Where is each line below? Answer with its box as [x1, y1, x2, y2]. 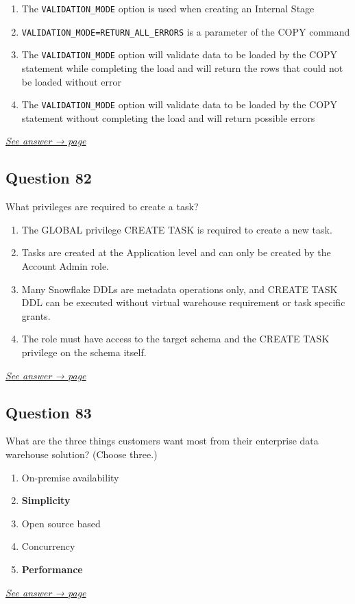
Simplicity [21, 493, 71, 507]
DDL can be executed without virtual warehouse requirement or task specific [21, 295, 345, 310]
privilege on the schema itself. [21, 344, 147, 359]
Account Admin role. [21, 258, 110, 273]
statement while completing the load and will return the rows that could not [21, 60, 343, 75]
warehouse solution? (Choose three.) [5, 446, 158, 461]
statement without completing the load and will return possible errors [21, 110, 315, 125]
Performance [21, 562, 83, 576]
